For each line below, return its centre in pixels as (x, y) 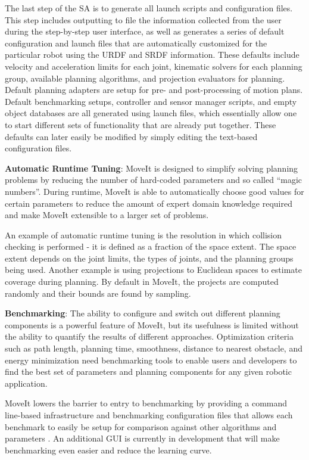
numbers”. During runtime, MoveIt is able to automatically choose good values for (154, 191)
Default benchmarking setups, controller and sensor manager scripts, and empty (151, 101)
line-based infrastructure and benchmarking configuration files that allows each (149, 415)
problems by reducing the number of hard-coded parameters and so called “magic (154, 180)
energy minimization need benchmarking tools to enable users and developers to (151, 360)
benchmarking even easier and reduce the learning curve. (108, 450)
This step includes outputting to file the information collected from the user (143, 19)
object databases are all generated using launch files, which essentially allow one (151, 113)
